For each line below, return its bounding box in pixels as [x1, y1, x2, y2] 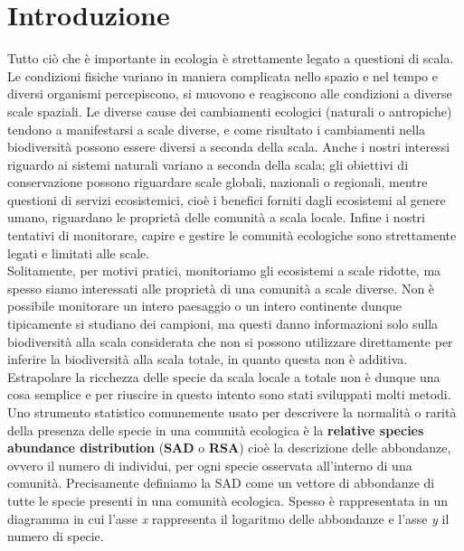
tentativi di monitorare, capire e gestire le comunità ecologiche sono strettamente [7, 226, 457, 245]
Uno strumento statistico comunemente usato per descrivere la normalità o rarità [7, 403, 457, 421]
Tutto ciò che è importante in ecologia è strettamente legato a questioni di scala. [7, 49, 454, 68]
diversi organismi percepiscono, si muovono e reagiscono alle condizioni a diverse [7, 84, 452, 103]
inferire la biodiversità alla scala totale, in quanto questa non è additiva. [7, 350, 408, 369]
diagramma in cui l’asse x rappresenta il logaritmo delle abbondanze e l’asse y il [7, 509, 450, 528]
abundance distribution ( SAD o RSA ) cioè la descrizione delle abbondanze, [7, 438, 451, 457]
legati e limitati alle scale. [7, 243, 150, 262]
